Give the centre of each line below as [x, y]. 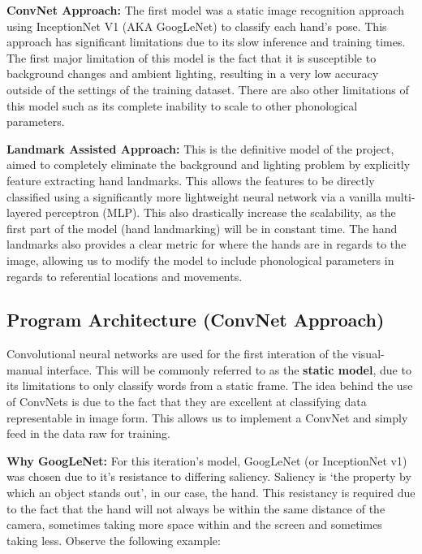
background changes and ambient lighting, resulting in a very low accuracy [193, 74]
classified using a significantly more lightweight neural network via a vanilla [194, 196]
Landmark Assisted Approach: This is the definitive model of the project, [200, 148]
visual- [368, 354]
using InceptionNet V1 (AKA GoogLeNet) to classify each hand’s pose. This [197, 26]
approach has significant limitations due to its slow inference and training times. [206, 42]
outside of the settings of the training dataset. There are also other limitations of [208, 89]
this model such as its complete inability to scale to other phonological [182, 105]
